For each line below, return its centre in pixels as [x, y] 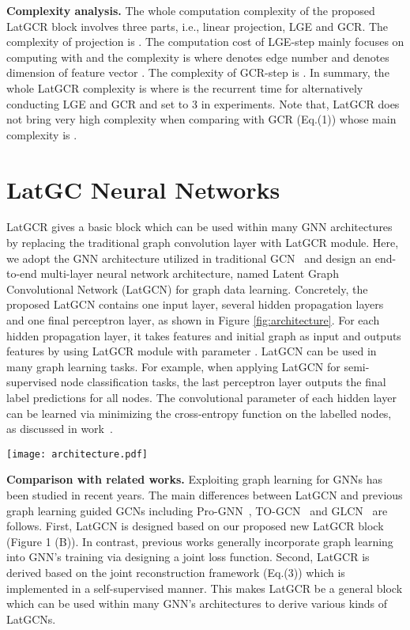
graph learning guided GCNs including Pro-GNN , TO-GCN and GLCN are [197, 510]
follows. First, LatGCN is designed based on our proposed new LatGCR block [195, 526]
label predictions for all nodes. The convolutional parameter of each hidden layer [201, 397]
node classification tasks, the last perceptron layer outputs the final [223, 382]
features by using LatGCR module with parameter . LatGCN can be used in [192, 351]
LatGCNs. [31, 619]
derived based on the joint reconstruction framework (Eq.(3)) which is [176, 572]
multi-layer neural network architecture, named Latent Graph [190, 273]
